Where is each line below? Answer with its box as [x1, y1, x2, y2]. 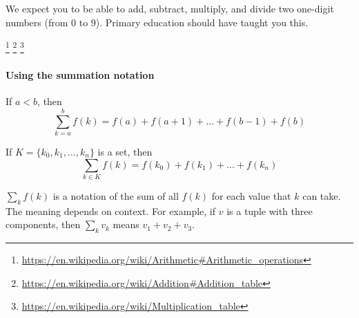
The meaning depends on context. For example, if [6, 203, 216, 218]
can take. [302, 188, 341, 203]
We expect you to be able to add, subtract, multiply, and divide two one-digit [6, 1, 334, 15]
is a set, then [97, 144, 153, 158]
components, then [6, 217, 81, 232]
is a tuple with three [226, 203, 313, 218]
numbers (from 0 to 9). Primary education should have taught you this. [6, 15, 309, 29]
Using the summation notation [6, 68, 155, 82]
